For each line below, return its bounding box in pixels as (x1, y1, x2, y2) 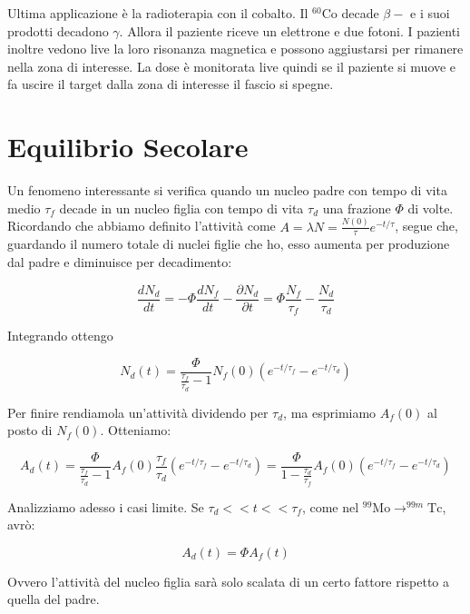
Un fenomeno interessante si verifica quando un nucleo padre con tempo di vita (7, 181, 447, 200)
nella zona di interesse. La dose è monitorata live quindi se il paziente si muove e (7, 56, 456, 75)
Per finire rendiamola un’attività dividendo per (7, 402, 269, 421)
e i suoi (410, 4, 450, 22)
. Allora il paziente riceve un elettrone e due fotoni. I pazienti (119, 21, 460, 40)
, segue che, (395, 216, 458, 235)
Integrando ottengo (7, 326, 113, 345)
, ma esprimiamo (283, 402, 377, 421)
